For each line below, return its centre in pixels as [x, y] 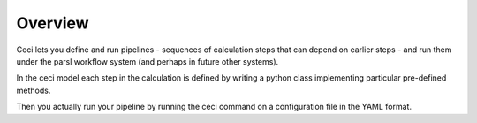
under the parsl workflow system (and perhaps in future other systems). [148, 61]
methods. [34, 90]
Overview [53, 23]
